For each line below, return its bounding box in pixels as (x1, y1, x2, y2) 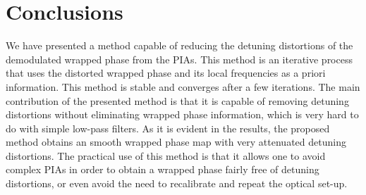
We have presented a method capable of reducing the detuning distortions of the (6, 38, 353, 53)
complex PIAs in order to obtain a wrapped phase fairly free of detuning (6, 162, 319, 177)
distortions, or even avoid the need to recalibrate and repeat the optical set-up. (6, 176, 348, 191)
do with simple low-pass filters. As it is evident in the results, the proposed (6, 120, 330, 135)
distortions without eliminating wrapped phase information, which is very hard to (6, 107, 359, 122)
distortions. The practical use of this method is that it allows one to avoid (6, 148, 326, 163)
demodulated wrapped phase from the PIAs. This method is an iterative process (6, 51, 353, 66)
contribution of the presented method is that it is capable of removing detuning (6, 93, 349, 108)
